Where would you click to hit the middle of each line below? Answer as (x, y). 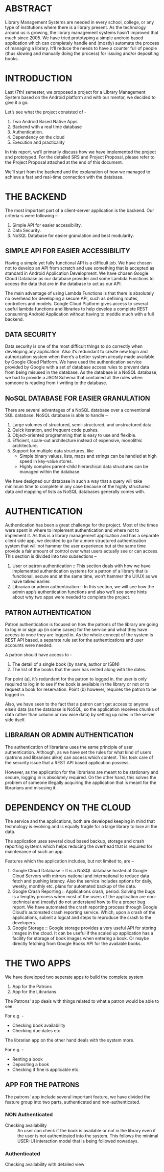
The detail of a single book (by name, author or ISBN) (66, 664)
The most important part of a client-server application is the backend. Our (80, 210)
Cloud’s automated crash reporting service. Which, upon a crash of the (84, 912)
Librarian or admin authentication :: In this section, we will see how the (83, 587)
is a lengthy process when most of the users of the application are (79, 896)
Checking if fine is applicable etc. (46, 1069)
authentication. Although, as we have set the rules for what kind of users (78, 752)
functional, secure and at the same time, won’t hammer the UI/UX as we (85, 576)
